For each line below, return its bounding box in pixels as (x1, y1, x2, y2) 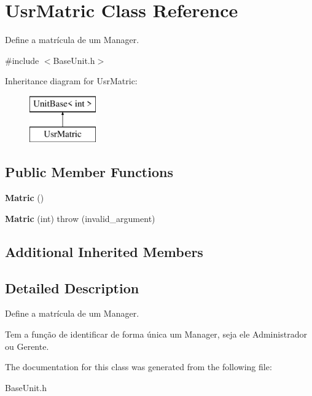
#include (5, 53, 39, 66)
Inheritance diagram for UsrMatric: (5, 74, 138, 87)
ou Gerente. (5, 339, 49, 352)
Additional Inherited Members (5, 242, 203, 261)
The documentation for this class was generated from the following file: (5, 360, 272, 373)
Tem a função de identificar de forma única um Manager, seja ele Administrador (5, 328, 307, 341)
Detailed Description (5, 278, 139, 297)
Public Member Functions (5, 162, 173, 181)
